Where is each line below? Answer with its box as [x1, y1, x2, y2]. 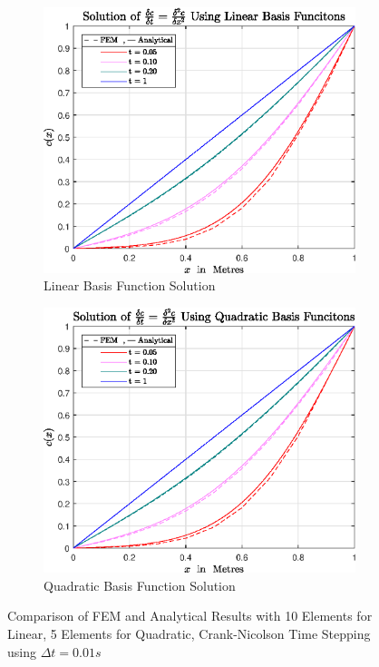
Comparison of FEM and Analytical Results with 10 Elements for [7, 606, 373, 625]
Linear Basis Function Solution [44, 276, 216, 295]
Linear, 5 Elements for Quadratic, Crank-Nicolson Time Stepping [7, 624, 371, 643]
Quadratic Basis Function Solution [44, 575, 236, 594]
